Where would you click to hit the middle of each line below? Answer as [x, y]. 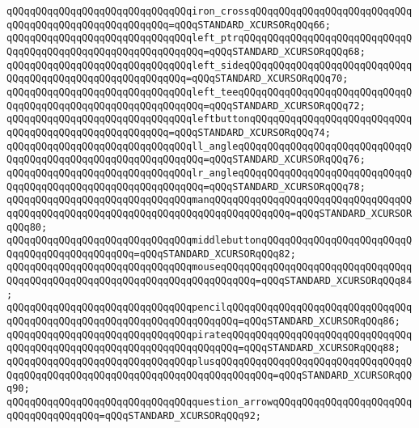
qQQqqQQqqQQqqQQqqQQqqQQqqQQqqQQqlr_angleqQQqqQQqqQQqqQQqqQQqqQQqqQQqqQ [209, 173]
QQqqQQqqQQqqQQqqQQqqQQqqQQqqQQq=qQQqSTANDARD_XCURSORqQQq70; [178, 79]
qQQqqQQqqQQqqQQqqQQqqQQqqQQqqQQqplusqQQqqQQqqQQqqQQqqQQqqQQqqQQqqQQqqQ [209, 362]
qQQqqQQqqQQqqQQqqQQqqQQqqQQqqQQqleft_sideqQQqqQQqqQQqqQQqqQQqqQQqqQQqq [209, 65]
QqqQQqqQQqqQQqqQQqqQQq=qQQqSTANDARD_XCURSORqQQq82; [151, 254]
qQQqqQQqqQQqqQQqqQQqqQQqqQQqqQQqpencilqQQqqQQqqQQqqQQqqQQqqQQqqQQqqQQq [209, 308]
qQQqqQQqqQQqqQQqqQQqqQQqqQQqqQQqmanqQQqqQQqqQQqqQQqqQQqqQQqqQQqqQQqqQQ [209, 200]
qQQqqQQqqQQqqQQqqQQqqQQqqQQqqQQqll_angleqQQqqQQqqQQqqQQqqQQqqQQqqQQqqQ [209, 146]
